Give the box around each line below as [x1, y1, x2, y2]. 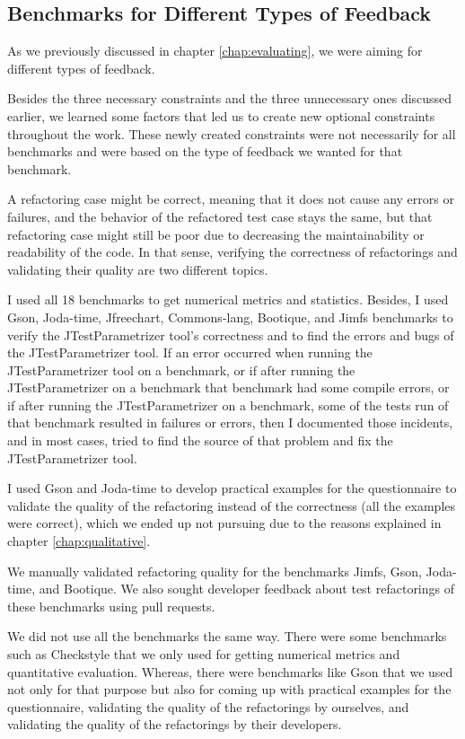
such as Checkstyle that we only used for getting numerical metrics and [7, 645, 400, 664]
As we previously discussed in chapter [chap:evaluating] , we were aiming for [7, 41, 423, 60]
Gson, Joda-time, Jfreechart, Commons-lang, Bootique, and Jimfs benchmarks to [7, 307, 453, 326]
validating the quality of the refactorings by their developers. [7, 715, 342, 734]
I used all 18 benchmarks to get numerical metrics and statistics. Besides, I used [7, 290, 449, 309]
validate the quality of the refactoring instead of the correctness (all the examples [7, 496, 455, 515]
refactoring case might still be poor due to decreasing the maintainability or [7, 224, 425, 243]
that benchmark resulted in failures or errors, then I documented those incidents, [7, 413, 453, 432]
